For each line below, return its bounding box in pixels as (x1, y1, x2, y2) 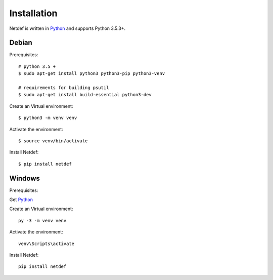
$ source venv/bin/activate (18, 138, 88, 144)
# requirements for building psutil (18, 85, 109, 91)
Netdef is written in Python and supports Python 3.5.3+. (9, 25, 126, 31)
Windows (9, 174, 40, 182)
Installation (9, 8, 58, 19)
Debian (9, 38, 32, 47)
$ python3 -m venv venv (18, 115, 77, 121)
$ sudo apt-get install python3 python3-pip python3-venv (18, 71, 165, 76)
